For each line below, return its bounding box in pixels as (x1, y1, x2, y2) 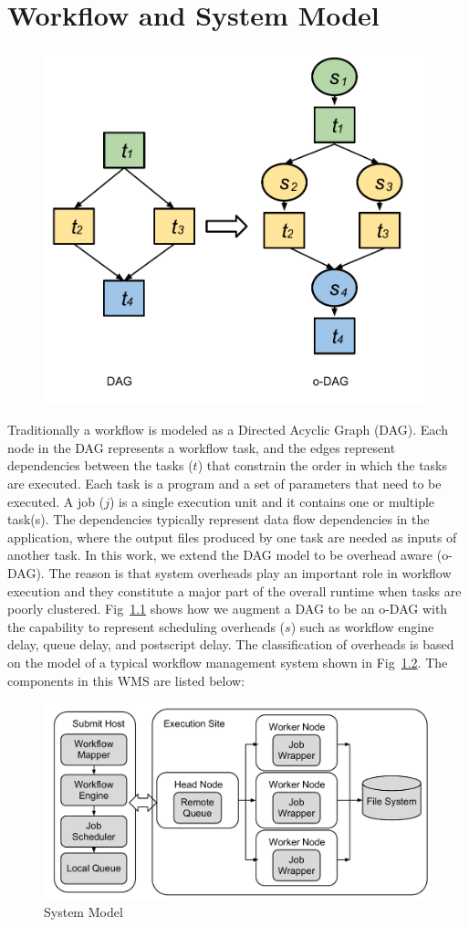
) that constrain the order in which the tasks (197, 456, 448, 475)
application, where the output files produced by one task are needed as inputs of (7, 527, 457, 546)
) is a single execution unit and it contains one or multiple (109, 491, 435, 511)
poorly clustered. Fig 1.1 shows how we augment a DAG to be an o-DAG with (7, 599, 448, 618)
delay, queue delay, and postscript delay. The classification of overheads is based (7, 635, 454, 654)
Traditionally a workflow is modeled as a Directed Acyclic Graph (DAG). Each (7, 420, 448, 439)
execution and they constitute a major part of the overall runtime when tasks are (7, 581, 462, 600)
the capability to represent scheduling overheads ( (7, 616, 286, 636)
